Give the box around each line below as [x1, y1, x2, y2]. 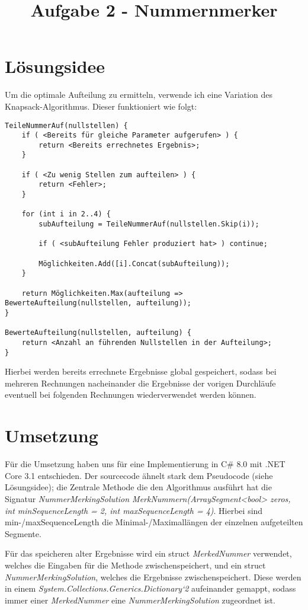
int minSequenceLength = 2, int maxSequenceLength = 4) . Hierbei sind [5, 504, 263, 516]
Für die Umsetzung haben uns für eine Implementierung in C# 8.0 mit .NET [5, 458, 285, 470]
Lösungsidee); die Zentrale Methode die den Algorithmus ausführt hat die [5, 481, 272, 493]
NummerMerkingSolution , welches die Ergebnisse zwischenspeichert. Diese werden [5, 570, 301, 583]
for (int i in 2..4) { [21, 210, 111, 219]
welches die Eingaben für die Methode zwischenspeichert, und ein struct [5, 558, 266, 571]
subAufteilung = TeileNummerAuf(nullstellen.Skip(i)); [38, 220, 259, 229]
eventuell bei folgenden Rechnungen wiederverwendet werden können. [5, 388, 256, 401]
